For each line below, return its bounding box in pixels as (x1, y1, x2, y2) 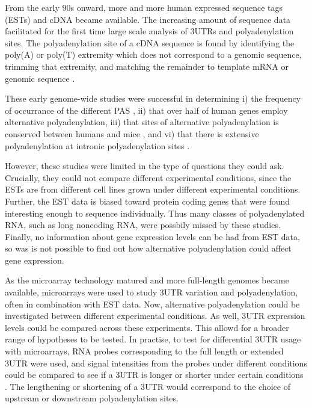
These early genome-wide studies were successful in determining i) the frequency (5, 92, 301, 105)
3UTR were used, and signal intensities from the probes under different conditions (5, 356, 307, 369)
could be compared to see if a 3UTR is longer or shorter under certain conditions (5, 368, 304, 381)
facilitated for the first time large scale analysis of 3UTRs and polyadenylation (5, 25, 294, 37)
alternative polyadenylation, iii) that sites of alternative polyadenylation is (5, 116, 279, 128)
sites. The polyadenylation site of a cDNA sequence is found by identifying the (5, 36, 295, 49)
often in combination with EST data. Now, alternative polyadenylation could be (5, 297, 300, 310)
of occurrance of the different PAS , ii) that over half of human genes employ (5, 104, 288, 116)
